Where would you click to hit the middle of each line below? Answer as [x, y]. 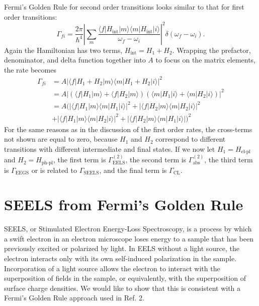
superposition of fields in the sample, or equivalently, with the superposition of [125, 278]
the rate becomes [30, 69]
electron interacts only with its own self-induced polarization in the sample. [120, 258]
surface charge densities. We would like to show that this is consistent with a [122, 288]
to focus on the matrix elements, [206, 60]
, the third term [229, 160]
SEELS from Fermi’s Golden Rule [124, 204]
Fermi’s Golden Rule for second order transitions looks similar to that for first [124, 7]
